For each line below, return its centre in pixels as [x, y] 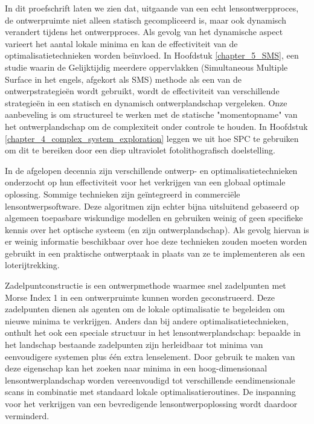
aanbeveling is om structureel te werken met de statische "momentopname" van [151, 114]
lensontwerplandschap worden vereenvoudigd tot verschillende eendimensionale [150, 380]
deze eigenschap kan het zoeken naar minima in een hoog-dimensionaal [136, 368]
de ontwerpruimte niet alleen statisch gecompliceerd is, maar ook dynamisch [146, 20]
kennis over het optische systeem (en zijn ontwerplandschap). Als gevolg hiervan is [157, 229]
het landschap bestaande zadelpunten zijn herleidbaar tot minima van [134, 345]
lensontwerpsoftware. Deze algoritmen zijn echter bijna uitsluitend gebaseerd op [152, 206]
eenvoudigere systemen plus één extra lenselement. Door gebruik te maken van [150, 356]
